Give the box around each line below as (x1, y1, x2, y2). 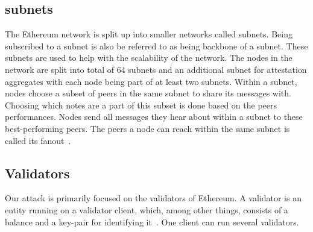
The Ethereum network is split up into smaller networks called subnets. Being (5, 28, 292, 40)
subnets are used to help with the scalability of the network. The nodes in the (5, 51, 292, 64)
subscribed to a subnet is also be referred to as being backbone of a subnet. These (5, 39, 308, 52)
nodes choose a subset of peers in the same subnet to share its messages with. (5, 87, 291, 99)
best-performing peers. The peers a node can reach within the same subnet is (5, 122, 290, 134)
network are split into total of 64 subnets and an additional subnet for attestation (5, 63, 307, 75)
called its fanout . (5, 134, 71, 146)
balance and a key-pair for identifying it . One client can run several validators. (5, 215, 299, 228)
